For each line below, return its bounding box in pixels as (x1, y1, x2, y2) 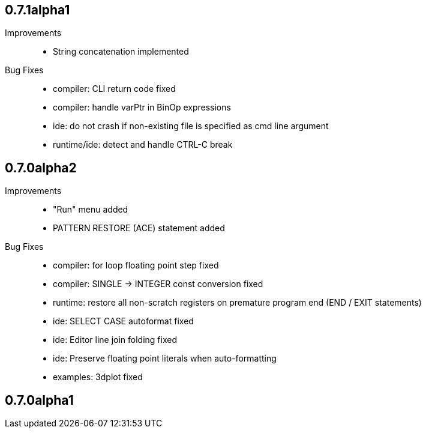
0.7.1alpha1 (5, 2, 70, 17)
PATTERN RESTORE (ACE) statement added (53, 223, 225, 234)
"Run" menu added (53, 204, 128, 215)
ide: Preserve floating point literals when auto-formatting (53, 353, 277, 364)
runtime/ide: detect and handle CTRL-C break (53, 139, 233, 150)
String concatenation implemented (53, 46, 189, 57)
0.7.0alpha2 (5, 160, 77, 175)
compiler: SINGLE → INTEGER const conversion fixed (53, 279, 263, 289)
